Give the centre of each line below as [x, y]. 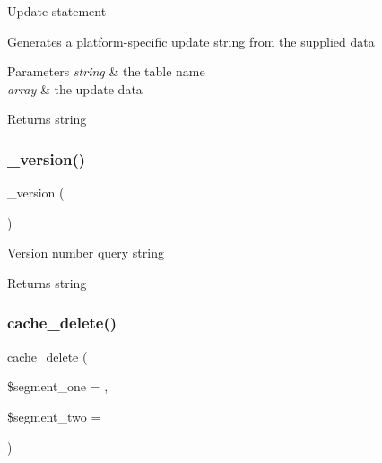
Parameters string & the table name [106, 71]
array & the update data [75, 88]
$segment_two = [54, 416]
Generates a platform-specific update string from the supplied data [191, 41]
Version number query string [86, 253]
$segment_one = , [58, 386]
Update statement [57, 11]
